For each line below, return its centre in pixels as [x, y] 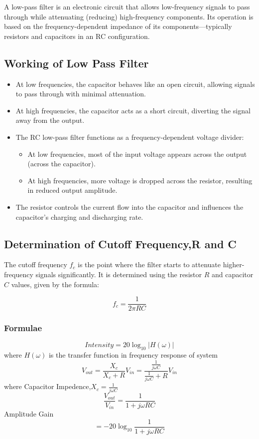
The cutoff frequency [36, 264]
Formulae [23, 328]
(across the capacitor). [62, 164]
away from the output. [50, 120]
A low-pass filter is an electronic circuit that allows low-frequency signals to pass [127, 6]
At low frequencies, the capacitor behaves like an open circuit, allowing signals [135, 84]
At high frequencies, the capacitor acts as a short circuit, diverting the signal [133, 110]
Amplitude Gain [29, 414]
